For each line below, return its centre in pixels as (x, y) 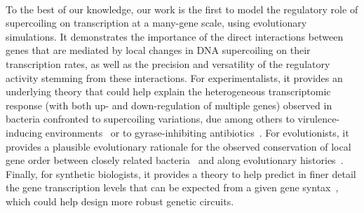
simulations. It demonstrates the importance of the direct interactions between (175, 36)
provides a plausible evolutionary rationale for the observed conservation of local (178, 146)
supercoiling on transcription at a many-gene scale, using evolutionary (156, 23)
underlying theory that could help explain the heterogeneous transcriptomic (168, 91)
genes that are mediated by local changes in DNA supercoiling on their (158, 50)
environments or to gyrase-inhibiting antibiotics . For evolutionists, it (197, 132)
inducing (24, 132)
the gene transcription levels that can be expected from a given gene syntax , (172, 187)
